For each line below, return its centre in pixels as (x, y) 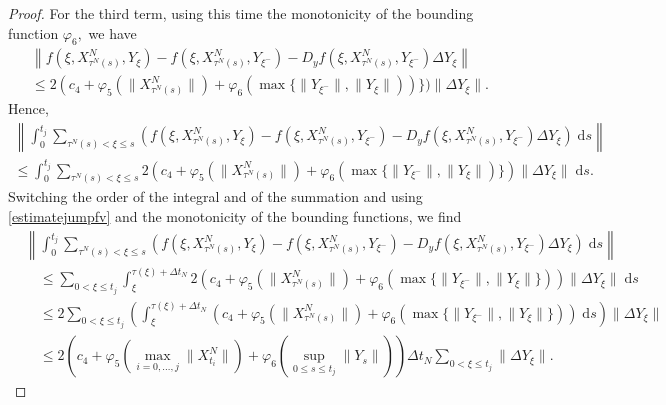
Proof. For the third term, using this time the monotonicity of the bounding (241, 13)
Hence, (28, 108)
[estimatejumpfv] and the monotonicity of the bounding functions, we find (235, 216)
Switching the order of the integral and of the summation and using (215, 196)
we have (112, 32)
